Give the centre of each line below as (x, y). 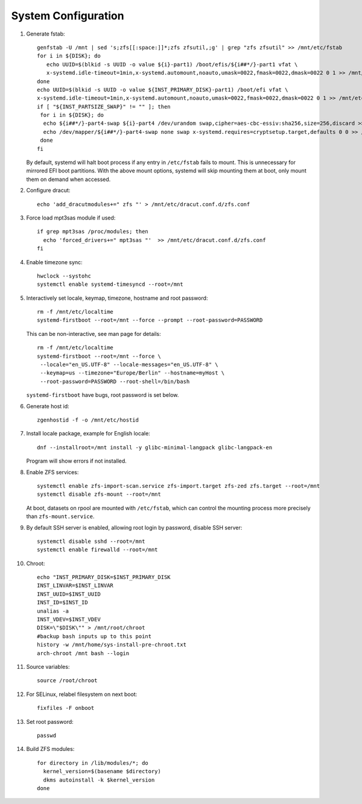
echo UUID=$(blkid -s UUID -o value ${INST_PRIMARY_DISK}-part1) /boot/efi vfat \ (163, 90)
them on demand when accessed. (68, 179)
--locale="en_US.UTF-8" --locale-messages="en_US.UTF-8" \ (129, 365)
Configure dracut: (48, 191)
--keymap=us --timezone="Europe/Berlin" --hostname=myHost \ (132, 373)
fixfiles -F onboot (66, 708)
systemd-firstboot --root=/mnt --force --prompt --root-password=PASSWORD (150, 320)
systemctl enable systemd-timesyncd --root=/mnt (110, 284)
